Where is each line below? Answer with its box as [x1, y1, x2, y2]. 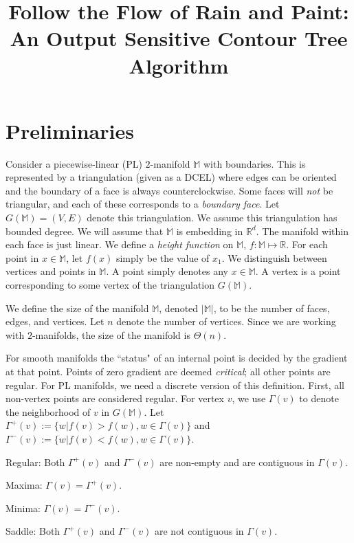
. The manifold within [256, 223, 349, 238]
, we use [232, 391, 266, 406]
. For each [286, 237, 328, 252]
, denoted [159, 300, 199, 315]
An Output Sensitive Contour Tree [10, 24, 348, 52]
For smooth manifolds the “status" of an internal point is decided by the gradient [5, 351, 348, 365]
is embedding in [176, 223, 243, 238]
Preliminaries [5, 116, 134, 144]
